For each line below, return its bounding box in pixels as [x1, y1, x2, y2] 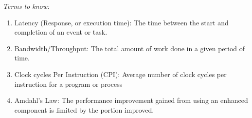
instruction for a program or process [14, 79, 123, 89]
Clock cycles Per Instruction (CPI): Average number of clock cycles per [14, 69, 227, 79]
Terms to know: [3, 1, 50, 11]
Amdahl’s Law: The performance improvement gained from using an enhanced [14, 95, 248, 105]
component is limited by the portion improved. [14, 104, 154, 115]
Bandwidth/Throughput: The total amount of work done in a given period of [14, 43, 245, 53]
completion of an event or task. [14, 27, 108, 37]
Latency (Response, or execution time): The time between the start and [14, 17, 229, 27]
